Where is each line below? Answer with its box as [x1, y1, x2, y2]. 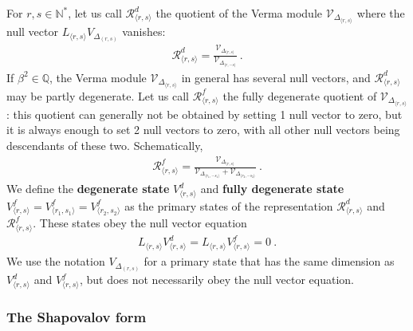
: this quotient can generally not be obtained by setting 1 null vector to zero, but [6, 105, 403, 122]
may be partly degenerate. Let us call [6, 87, 189, 104]
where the [356, 5, 405, 21]
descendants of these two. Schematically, [6, 137, 203, 153]
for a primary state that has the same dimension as [144, 253, 395, 270]
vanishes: [122, 23, 166, 40]
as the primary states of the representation [124, 197, 333, 214]
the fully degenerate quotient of [222, 87, 377, 104]
